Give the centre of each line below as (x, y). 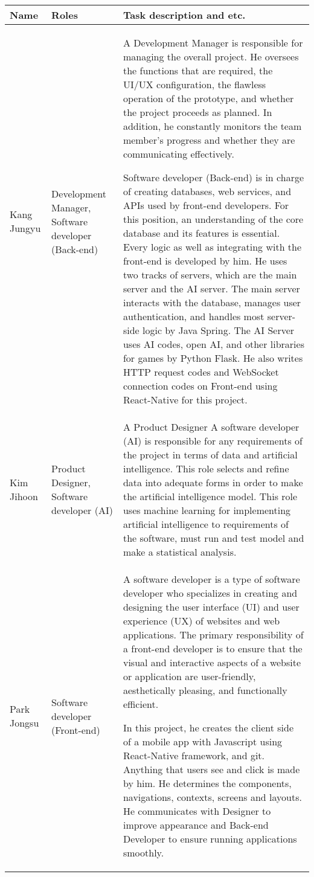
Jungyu (25, 228)
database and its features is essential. (201, 233)
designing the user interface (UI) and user (211, 607)
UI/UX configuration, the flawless (194, 84)
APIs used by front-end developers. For (206, 205)
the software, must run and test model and (213, 538)
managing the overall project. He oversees (211, 56)
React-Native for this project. (185, 400)
